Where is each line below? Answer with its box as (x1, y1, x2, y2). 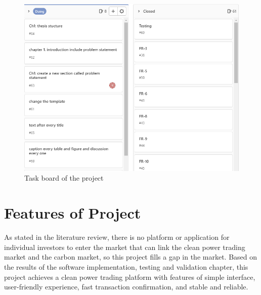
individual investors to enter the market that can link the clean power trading (4, 241, 245, 252)
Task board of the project (24, 173, 104, 183)
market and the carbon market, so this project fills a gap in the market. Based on (4, 251, 257, 262)
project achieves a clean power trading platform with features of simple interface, (4, 271, 255, 282)
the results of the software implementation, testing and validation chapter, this (4, 261, 248, 272)
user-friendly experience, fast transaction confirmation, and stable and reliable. (4, 281, 248, 292)
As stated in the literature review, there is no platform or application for (4, 232, 230, 242)
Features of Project (4, 202, 141, 223)
